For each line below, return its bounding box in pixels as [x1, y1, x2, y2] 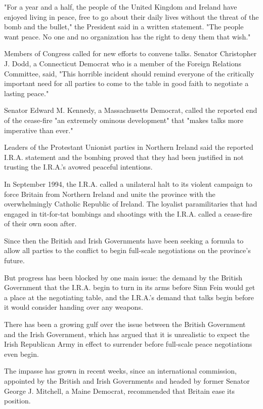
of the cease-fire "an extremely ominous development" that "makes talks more [4, 114, 244, 125]
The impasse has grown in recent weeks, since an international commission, [4, 365, 237, 376]
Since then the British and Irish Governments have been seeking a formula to [4, 235, 244, 246]
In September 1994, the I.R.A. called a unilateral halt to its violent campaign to [4, 178, 252, 189]
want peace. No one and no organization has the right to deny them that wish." [4, 31, 251, 42]
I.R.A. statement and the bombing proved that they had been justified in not [4, 151, 244, 162]
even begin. [4, 348, 39, 359]
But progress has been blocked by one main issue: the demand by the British [4, 272, 243, 282]
